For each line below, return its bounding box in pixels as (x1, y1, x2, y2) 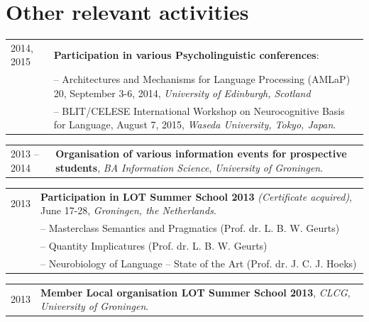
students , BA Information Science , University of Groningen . (55, 160, 324, 174)
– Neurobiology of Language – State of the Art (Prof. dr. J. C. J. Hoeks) (40, 255, 357, 270)
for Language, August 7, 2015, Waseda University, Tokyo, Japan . (53, 117, 336, 132)
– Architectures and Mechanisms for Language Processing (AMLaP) (53, 72, 351, 87)
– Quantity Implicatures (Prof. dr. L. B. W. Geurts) (40, 238, 268, 252)
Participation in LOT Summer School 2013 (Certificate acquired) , (40, 189, 353, 204)
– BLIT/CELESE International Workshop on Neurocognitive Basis (53, 103, 345, 118)
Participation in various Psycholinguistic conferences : (53, 47, 319, 62)
